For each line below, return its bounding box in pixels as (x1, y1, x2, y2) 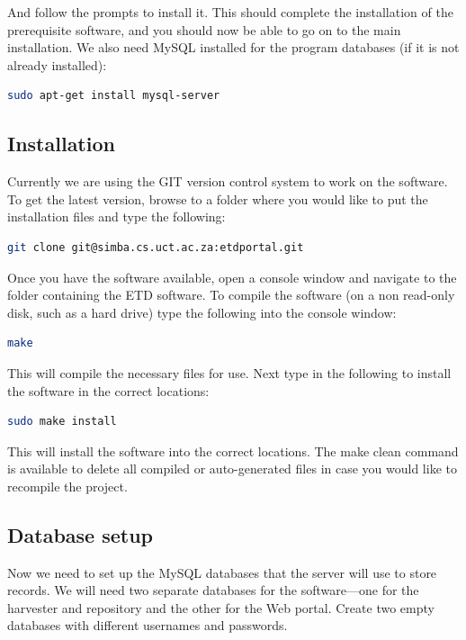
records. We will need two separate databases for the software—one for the (7, 581, 419, 599)
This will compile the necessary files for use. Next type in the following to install (7, 363, 452, 382)
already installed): (7, 55, 107, 74)
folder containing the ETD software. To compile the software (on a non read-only (7, 285, 455, 304)
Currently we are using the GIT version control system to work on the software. (7, 172, 448, 191)
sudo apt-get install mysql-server (7, 89, 220, 103)
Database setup (7, 520, 154, 548)
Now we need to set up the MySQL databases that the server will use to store (7, 563, 437, 581)
